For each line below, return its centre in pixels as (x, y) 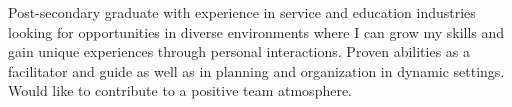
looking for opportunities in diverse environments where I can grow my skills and (256, 31)
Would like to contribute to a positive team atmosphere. (180, 90)
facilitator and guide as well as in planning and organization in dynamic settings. (256, 70)
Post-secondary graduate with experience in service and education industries (242, 12)
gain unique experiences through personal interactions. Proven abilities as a (239, 51)
